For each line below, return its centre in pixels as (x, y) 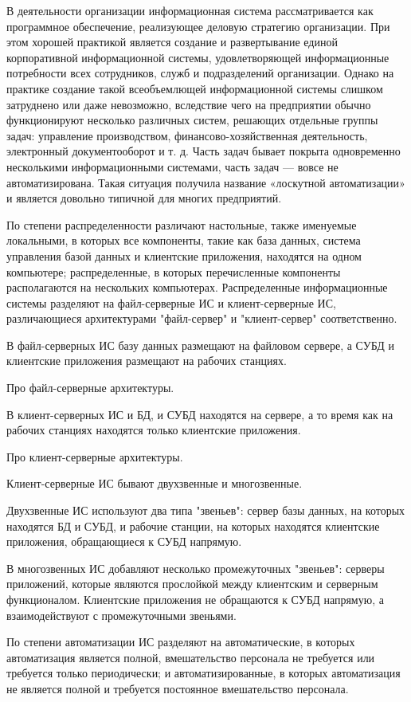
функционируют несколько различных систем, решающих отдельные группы (192, 120)
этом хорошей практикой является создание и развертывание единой (172, 42)
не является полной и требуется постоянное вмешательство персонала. (178, 688)
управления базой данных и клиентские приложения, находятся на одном (184, 255)
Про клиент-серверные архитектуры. (95, 456)
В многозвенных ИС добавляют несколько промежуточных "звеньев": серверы (196, 568)
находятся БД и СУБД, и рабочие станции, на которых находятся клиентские (193, 526)
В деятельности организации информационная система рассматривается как (190, 10)
